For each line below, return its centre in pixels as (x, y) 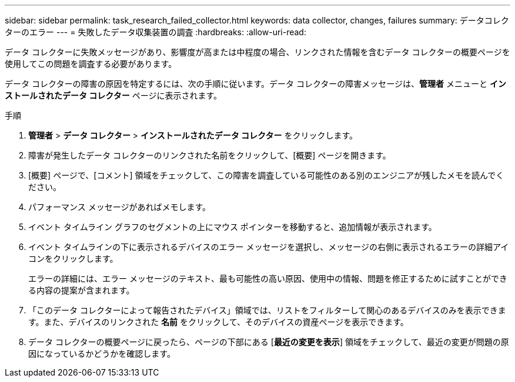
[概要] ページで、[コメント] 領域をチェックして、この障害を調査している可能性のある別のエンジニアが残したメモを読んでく (266, 175)
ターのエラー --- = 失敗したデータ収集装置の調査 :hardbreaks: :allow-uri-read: (155, 32)
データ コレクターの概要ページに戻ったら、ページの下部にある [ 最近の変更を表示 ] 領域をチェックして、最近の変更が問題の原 (269, 342)
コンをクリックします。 (73, 258)
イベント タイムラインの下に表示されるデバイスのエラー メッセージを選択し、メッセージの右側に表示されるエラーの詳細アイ (269, 247)
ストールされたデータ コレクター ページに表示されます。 (113, 95)
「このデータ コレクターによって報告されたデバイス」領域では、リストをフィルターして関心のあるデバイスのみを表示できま (267, 310)
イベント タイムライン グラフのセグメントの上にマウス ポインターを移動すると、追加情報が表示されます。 (233, 227)
